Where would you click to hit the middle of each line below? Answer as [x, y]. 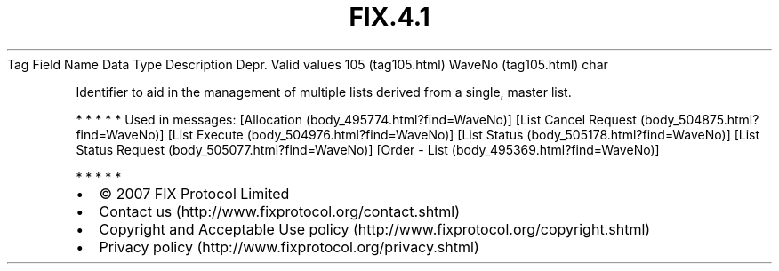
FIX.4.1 [389, 17]
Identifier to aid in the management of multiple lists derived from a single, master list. [324, 92]
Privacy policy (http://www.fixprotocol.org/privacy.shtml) [289, 247]
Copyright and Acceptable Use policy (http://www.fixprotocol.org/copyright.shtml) [375, 229]
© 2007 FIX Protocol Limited [194, 193]
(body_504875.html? [699, 119]
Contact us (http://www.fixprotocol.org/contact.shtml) [280, 211]
